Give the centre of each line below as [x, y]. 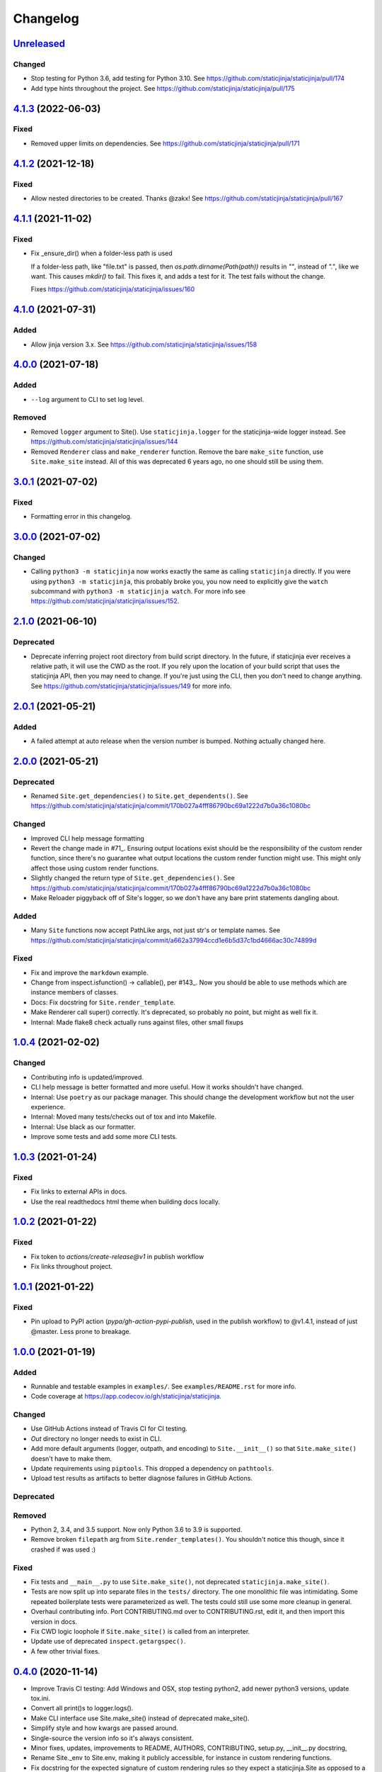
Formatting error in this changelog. [81, 517]
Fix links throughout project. [72, 1267]
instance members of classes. [75, 992]
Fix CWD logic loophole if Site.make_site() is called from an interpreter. [140, 1631]
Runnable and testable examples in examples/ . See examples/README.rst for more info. [163, 1386]
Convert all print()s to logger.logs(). [82, 1708]
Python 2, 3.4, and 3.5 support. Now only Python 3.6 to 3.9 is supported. [137, 1530]
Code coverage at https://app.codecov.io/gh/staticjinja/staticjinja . [126, 1396]
